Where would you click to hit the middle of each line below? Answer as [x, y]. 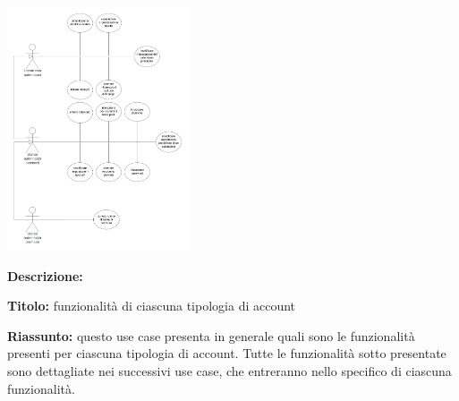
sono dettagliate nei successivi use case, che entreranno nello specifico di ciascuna [229, 370]
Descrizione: [45, 275]
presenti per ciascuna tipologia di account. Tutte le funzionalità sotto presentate [227, 353]
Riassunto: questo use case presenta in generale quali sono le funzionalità [211, 335]
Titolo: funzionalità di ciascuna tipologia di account [152, 306]
